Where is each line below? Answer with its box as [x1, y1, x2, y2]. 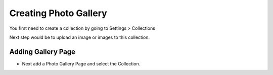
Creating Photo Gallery [9, 8, 107, 19]
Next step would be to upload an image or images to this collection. [9, 34, 150, 40]
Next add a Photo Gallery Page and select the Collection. [22, 60, 141, 66]
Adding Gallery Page [9, 47, 76, 56]
